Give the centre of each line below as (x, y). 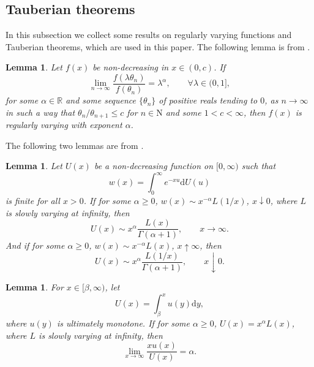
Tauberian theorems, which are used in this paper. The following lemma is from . (158, 46)
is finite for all (33, 201)
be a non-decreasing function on (154, 166)
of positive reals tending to (208, 100)
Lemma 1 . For (35, 287)
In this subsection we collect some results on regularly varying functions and (149, 35)
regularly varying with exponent (64, 125)
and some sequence (101, 100)
